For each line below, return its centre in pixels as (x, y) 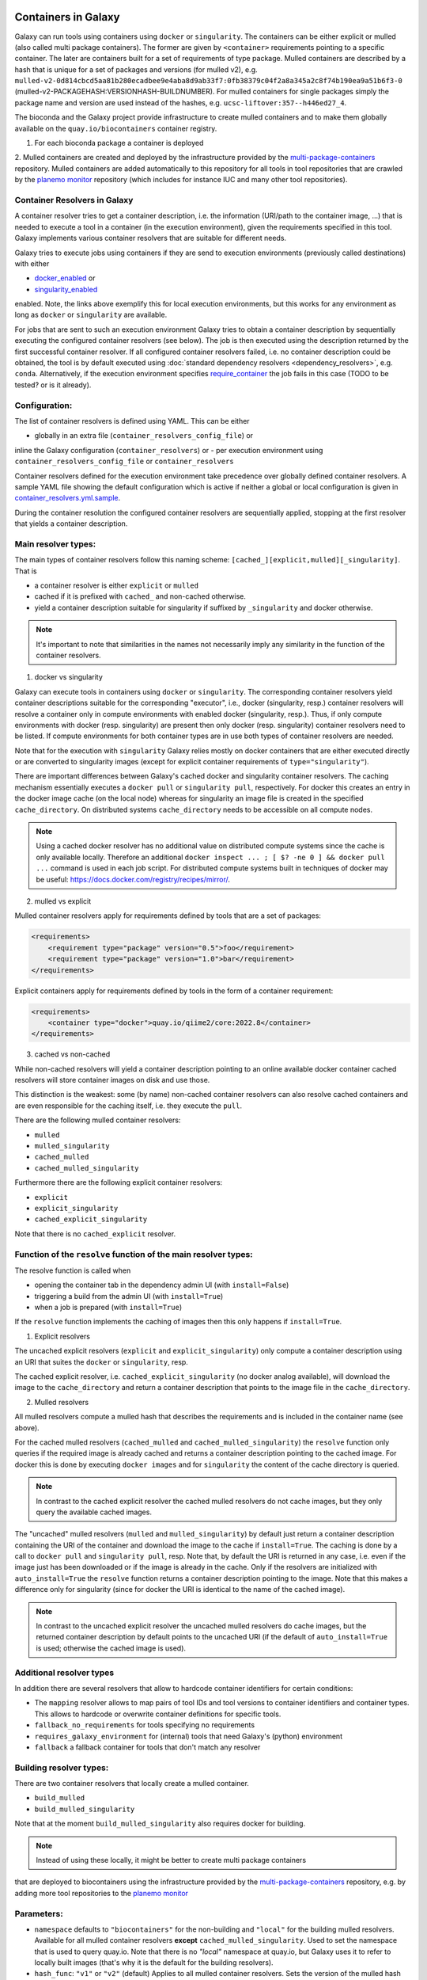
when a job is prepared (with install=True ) (108, 1308)
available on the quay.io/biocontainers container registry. (116, 128)
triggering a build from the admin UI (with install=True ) (129, 1296)
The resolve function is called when (73, 1270)
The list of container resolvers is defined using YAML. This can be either (132, 421)
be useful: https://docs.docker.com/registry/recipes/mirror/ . (133, 879)
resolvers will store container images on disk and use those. (112, 1080)
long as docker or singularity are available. (91, 315)
